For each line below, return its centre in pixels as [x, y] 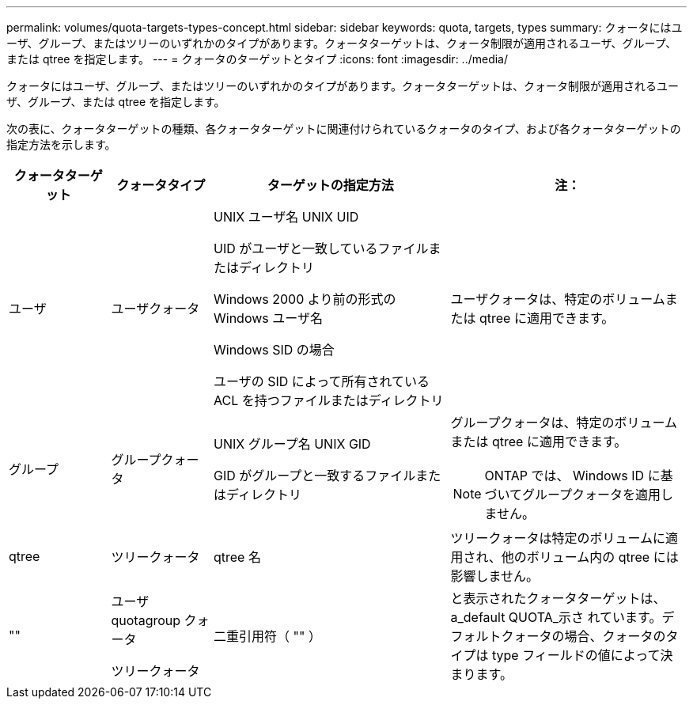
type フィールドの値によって [576, 655]
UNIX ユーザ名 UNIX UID [286, 217]
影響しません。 [495, 576]
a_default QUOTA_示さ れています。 [556, 617]
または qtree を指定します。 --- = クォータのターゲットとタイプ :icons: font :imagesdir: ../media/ [258, 59]
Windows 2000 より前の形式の [305, 299]
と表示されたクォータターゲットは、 [558, 598]
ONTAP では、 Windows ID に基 [579, 476]
